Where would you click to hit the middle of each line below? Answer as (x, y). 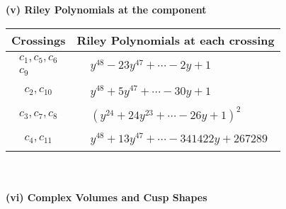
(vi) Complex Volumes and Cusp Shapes (107, 197)
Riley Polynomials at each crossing (176, 40)
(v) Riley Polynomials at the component (106, 9)
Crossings (39, 40)
